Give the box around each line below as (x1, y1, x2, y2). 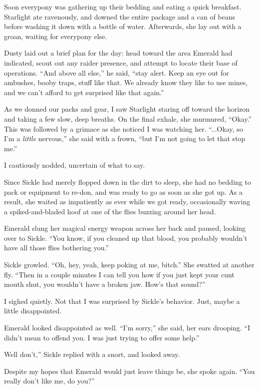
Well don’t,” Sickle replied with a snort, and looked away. (4, 349, 180, 359)
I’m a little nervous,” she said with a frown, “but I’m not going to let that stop (4, 133, 246, 144)
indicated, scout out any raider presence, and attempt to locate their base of (4, 57, 238, 68)
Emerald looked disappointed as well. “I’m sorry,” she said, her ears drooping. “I (4, 322, 251, 333)
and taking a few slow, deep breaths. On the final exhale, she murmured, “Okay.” (4, 113, 252, 124)
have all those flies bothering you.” (4, 242, 109, 253)
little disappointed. (4, 305, 62, 316)
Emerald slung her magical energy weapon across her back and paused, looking (4, 223, 246, 233)
